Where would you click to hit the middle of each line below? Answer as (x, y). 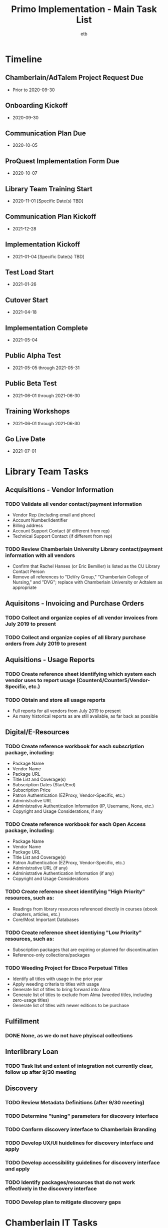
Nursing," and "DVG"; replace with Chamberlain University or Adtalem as (87, 582)
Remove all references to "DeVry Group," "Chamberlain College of (80, 577)
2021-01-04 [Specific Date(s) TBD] (48, 256)
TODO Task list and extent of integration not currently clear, (79, 1066)
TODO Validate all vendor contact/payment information (74, 504)
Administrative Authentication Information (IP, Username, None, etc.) (83, 806)
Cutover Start (27, 300)
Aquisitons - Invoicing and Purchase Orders (74, 603)
